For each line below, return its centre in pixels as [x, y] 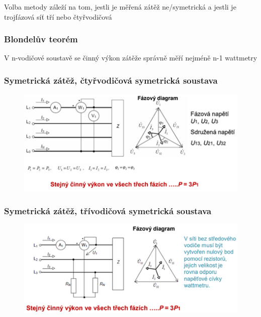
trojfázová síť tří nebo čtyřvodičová [58, 16]
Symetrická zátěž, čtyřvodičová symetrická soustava [111, 80]
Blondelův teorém [41, 39]
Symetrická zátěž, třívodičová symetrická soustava [108, 210]
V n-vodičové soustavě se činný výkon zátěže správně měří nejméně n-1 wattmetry [131, 58]
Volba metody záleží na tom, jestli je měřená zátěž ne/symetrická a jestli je [120, 7]
